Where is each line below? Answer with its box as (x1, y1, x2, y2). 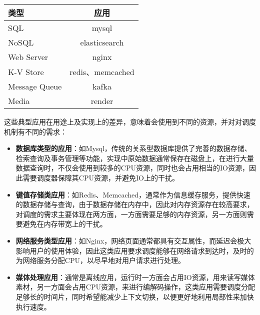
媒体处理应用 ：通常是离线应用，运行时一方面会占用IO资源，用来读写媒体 (15, 271, 255, 282)
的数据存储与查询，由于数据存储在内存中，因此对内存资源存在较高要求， (15, 199, 254, 209)
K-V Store (8, 65, 44, 77)
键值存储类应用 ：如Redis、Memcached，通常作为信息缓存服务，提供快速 (15, 189, 251, 199)
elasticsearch (80, 36, 124, 48)
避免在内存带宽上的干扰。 (22, 218, 107, 229)
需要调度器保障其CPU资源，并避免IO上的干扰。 (22, 172, 179, 182)
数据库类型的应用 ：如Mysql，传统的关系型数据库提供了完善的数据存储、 (15, 143, 251, 153)
